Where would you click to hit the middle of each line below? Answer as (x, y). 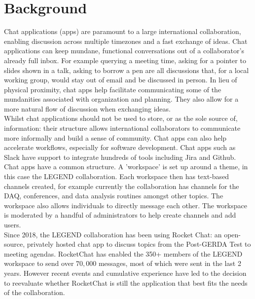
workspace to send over (39, 263)
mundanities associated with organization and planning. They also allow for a (121, 99)
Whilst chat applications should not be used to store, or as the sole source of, (121, 118)
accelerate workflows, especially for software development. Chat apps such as (120, 147)
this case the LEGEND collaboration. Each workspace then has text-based (117, 176)
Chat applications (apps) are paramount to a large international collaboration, (123, 31)
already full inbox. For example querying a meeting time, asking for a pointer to (125, 60)
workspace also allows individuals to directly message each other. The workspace (126, 205)
